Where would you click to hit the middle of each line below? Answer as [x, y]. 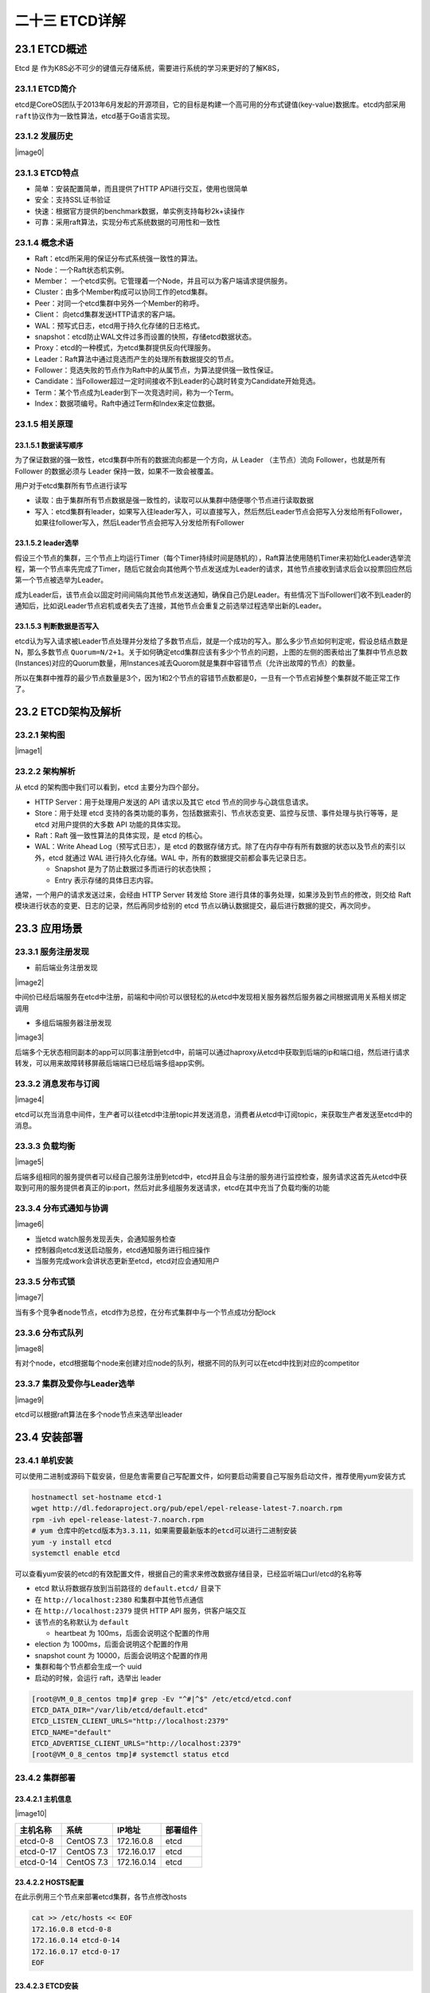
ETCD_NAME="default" [71, 1732]
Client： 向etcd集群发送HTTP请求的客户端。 [107, 314]
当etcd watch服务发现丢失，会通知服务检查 [106, 1239]
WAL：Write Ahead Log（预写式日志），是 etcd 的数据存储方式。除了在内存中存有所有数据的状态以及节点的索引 [217, 847]
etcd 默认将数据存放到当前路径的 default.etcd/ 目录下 [128, 1588]
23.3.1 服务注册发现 [52, 952]
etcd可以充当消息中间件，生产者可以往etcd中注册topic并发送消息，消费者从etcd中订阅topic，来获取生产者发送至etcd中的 [214, 1114]
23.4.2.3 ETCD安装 [47, 1986]
